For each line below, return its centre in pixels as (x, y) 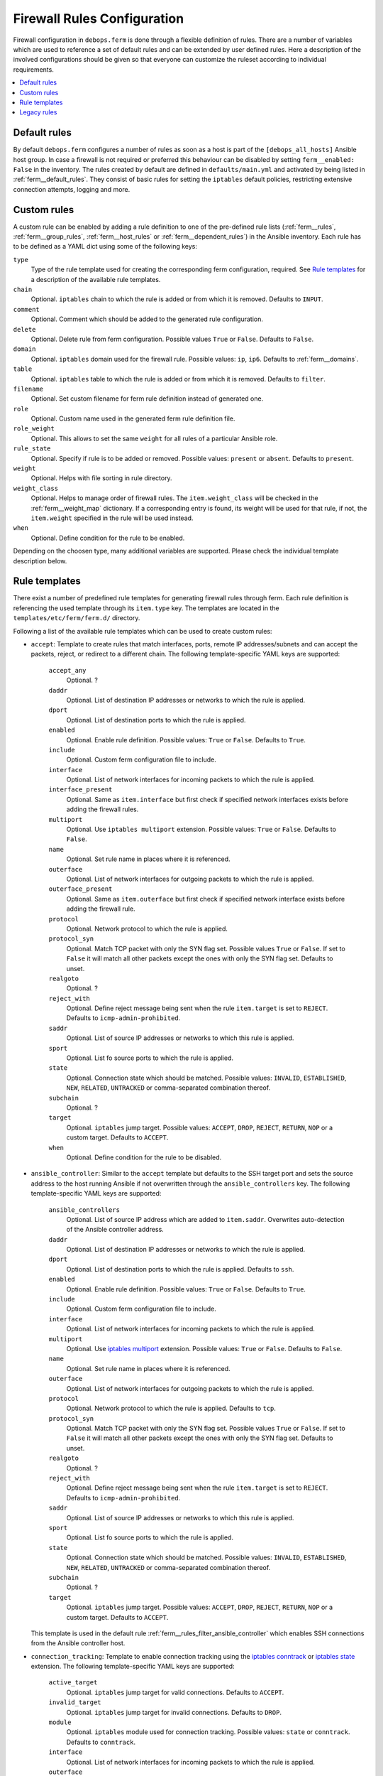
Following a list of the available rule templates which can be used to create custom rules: (143, 631)
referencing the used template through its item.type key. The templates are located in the (146, 608)
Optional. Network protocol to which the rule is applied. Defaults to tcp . (171, 1408)
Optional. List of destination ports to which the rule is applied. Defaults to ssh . (180, 1269)
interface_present (81, 790)
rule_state (32, 449)
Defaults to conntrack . (101, 1742)
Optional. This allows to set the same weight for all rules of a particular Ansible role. (154, 438)
